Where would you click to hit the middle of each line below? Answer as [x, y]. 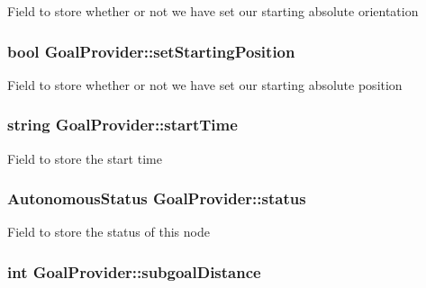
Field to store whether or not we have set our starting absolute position [205, 84]
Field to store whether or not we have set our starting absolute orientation [213, 11]
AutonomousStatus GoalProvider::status [157, 198]
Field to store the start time [85, 158]
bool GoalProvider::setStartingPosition [151, 51]
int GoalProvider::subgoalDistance [134, 271]
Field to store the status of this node [109, 232]
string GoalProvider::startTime [122, 125]
